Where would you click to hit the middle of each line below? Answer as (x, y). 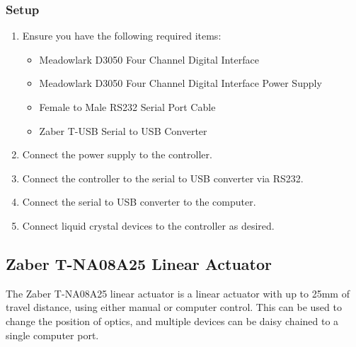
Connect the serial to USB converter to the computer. (139, 202)
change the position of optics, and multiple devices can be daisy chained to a (172, 320)
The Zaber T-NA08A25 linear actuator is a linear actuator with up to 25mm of (178, 293)
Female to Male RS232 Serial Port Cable (127, 107)
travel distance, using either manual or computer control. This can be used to (174, 307)
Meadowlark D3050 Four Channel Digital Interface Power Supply (180, 83)
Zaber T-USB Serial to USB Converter (123, 130)
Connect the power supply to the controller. (117, 154)
